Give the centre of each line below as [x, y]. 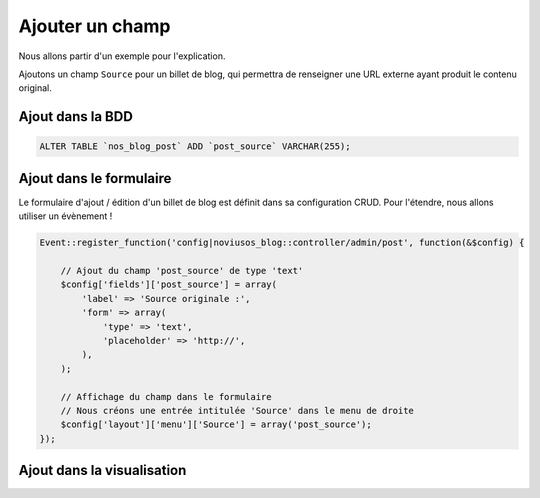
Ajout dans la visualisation [102, 470]
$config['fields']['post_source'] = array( [168, 284]
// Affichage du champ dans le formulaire [166, 396]
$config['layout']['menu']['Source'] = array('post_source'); [216, 424]
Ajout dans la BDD [76, 116]
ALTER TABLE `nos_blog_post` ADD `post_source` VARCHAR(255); [195, 146]
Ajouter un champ [94, 26]
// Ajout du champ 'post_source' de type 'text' [182, 270]
